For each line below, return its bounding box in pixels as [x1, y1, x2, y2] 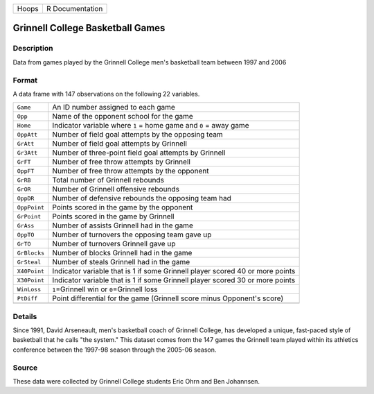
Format [12, 75, 38, 85]
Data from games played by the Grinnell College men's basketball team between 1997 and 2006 [12, 58, 287, 66]
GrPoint [17, 212, 42, 220]
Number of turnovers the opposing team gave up [52, 230, 212, 239]
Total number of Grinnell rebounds [52, 175, 164, 185]
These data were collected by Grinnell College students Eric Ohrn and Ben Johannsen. [12, 377, 260, 385]
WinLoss [17, 285, 42, 293]
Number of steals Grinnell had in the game [52, 257, 190, 267]
